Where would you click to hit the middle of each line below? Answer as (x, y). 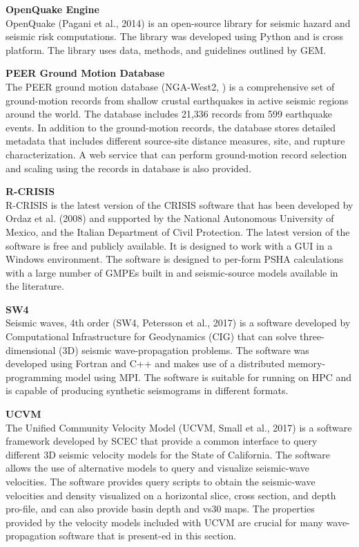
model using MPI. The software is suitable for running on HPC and (208, 377)
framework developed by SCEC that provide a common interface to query (162, 441)
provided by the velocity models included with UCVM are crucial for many (164, 522)
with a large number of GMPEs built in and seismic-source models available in (172, 272)
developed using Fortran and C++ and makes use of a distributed (145, 363)
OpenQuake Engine (52, 9)
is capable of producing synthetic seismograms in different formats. (147, 390)
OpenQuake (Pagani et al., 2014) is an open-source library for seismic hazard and (178, 22)
